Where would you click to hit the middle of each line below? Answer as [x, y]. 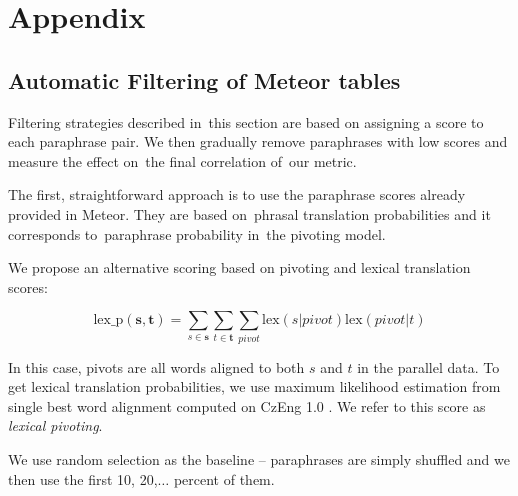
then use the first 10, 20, [83, 478]
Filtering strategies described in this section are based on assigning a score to [246, 121]
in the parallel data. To [428, 366]
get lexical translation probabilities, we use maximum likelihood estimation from [254, 386]
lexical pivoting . [55, 425]
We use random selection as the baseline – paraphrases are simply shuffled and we [259, 459]
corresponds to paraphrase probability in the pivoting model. [197, 233]
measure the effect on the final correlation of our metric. [182, 160]
